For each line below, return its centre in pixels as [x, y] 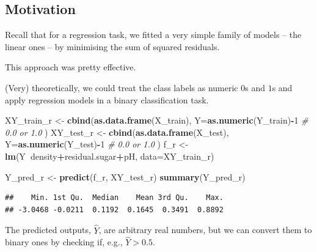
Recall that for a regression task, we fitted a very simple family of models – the [153, 35]
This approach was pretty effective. [71, 67]
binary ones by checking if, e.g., [64, 242]
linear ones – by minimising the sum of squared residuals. [112, 46]
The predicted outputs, [48, 230]
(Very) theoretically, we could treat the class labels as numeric [122, 87]
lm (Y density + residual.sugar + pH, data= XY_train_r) [110, 156]
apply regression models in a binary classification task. [107, 99]
